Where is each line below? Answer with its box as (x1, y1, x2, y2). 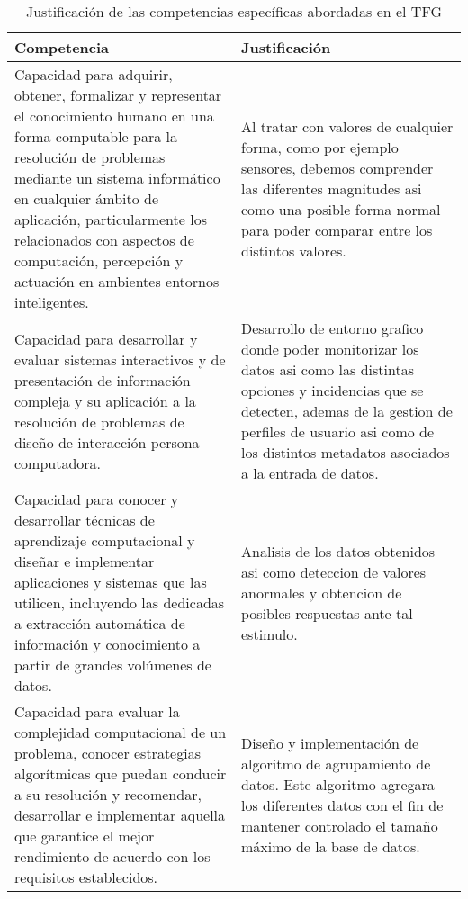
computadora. (14, 452, 102, 473)
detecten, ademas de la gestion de (241, 400, 453, 421)
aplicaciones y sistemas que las (14, 571, 207, 592)
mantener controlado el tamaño (241, 814, 438, 836)
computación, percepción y (14, 250, 184, 271)
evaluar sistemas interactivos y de (14, 348, 226, 370)
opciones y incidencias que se (241, 380, 424, 400)
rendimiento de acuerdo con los (14, 846, 211, 867)
